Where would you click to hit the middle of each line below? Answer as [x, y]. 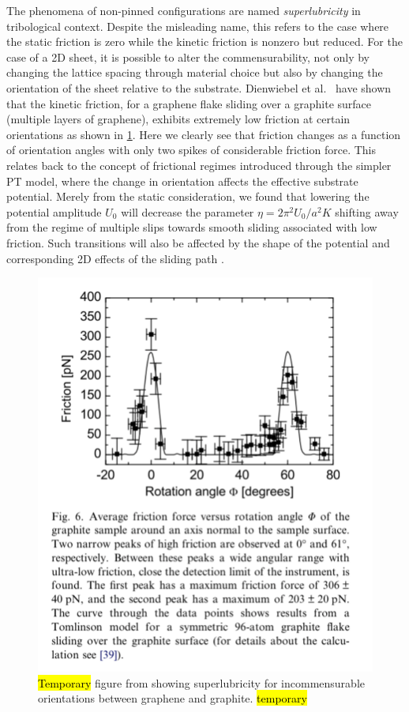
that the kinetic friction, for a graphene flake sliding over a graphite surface [189, 103]
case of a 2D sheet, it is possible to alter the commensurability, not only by [188, 57]
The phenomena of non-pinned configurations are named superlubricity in [184, 10]
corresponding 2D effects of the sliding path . [115, 258]
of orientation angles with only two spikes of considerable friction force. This [191, 150]
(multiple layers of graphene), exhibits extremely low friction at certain [178, 119]
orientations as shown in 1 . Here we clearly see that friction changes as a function [204, 134]
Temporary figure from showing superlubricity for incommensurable [201, 682]
